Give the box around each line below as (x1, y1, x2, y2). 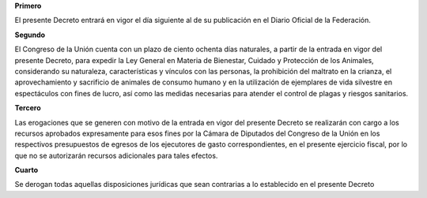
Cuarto (14, 166, 39, 175)
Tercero (14, 103, 41, 113)
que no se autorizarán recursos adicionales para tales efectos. (14, 151, 218, 160)
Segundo (14, 30, 46, 39)
